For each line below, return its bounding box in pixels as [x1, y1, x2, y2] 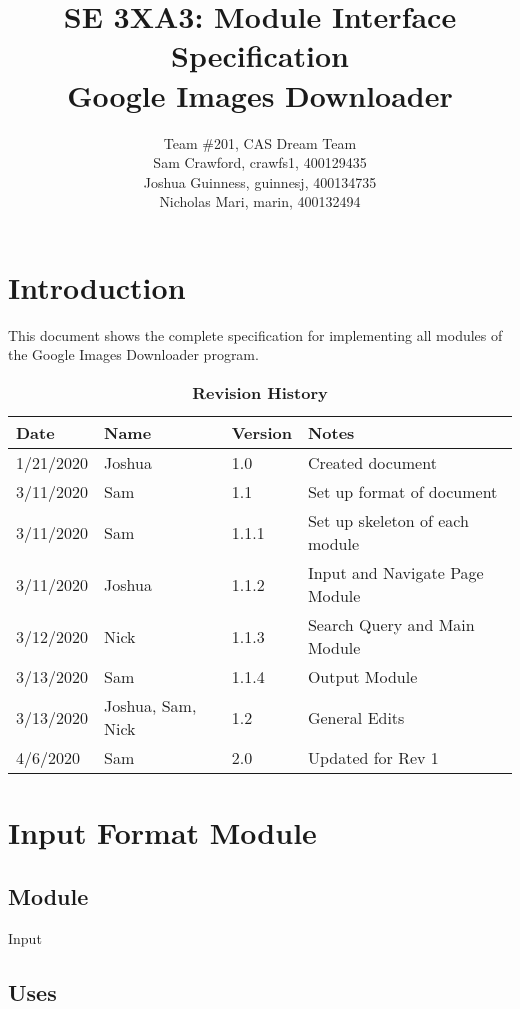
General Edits [307, 705, 405, 729]
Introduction [8, 266, 186, 307]
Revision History [192, 381, 328, 404]
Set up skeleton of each [307, 509, 469, 532]
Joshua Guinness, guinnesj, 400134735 [143, 171, 377, 192]
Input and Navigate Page [307, 561, 484, 584]
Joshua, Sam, [104, 694, 197, 717]
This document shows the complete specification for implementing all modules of [8, 324, 503, 345]
